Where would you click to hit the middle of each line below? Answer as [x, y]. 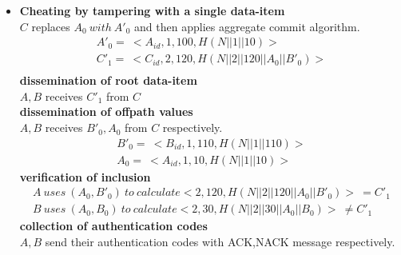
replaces [51, 26]
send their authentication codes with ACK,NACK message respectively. [220, 241]
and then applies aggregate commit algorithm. [247, 26]
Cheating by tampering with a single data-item [152, 10]
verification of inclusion [85, 176]
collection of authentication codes [113, 226]
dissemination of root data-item [108, 80]
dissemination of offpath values [106, 112]
